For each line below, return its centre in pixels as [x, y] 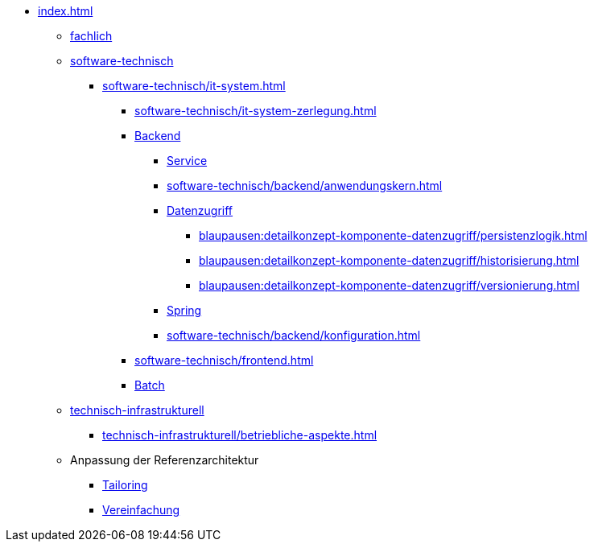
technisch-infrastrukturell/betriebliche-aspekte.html [240, 435]
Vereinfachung [141, 510]
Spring [184, 310]
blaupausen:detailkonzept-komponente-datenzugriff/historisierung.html [389, 260]
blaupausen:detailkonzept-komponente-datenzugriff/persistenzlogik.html [393, 235]
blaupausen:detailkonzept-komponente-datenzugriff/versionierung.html [389, 285]
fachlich [91, 36]
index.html [66, 11]
